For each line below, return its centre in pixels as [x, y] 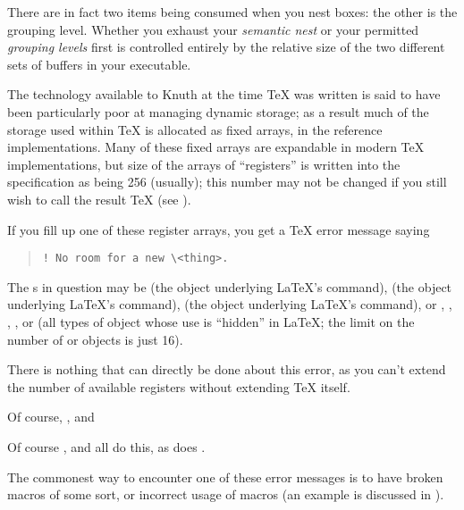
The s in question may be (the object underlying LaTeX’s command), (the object [230, 286]
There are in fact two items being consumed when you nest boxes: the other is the [232, 12]
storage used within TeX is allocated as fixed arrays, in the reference [195, 129]
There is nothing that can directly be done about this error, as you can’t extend [227, 369]
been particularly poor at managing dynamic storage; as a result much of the [218, 111]
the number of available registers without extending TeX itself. [179, 386]
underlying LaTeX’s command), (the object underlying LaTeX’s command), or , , [230, 304]
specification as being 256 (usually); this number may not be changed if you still [227, 182]
